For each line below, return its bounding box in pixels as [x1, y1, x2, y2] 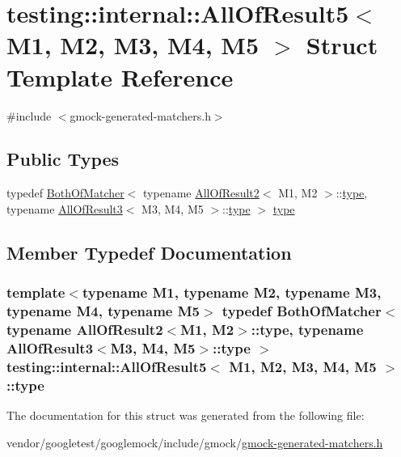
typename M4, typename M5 [6, 301, 200, 321]
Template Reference [6, 60, 234, 93]
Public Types [6, 146, 120, 171]
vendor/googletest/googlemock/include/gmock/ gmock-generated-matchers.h [6, 434, 383, 451]
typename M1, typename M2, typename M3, [82, 282, 382, 303]
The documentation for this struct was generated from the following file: [6, 407, 365, 424]
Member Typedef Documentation [6, 239, 292, 264]
